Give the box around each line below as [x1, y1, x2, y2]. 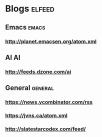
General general [5, 83, 54, 92]
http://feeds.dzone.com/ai [5, 68, 71, 75]
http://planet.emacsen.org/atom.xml [5, 38, 97, 45]
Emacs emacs [5, 23, 45, 31]
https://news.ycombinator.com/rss [5, 98, 93, 105]
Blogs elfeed [5, 3, 55, 14]
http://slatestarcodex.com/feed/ [5, 125, 86, 132]
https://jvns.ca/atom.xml [5, 112, 67, 119]
